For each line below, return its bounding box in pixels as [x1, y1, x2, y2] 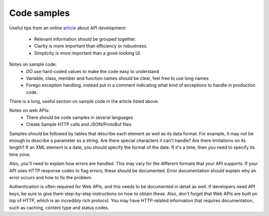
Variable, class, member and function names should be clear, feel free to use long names [26, 75, 209, 81]
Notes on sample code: [9, 61, 57, 67]
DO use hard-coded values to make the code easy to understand [26, 68, 159, 74]
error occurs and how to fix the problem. [9, 174, 93, 180]
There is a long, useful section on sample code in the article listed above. [9, 99, 159, 105]
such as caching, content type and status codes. [9, 205, 110, 211]
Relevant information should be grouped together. [34, 36, 136, 42]
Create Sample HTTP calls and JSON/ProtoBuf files [26, 121, 132, 127]
